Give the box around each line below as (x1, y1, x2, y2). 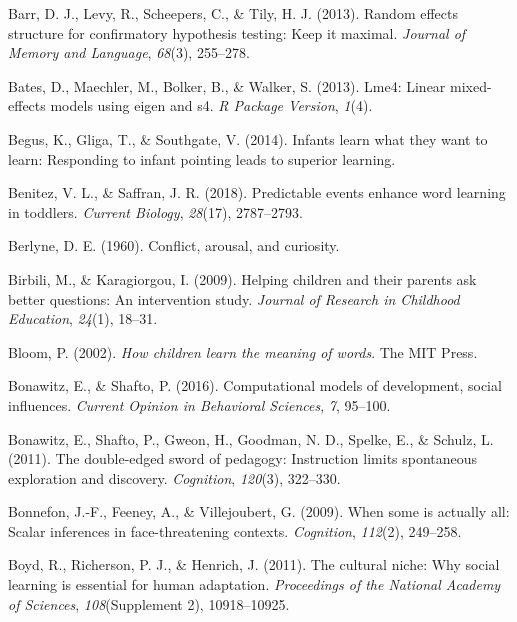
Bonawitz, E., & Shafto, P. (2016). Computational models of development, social (8, 375, 502, 396)
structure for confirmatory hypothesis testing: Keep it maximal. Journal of (8, 22, 466, 43)
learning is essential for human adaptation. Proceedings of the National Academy (8, 574, 501, 595)
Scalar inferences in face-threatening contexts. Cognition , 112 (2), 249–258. (8, 520, 462, 541)
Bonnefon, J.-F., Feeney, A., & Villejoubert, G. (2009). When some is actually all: (8, 501, 510, 522)
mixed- (449, 75, 492, 96)
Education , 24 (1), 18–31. (8, 308, 158, 329)
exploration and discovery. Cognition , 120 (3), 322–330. (8, 467, 341, 488)
